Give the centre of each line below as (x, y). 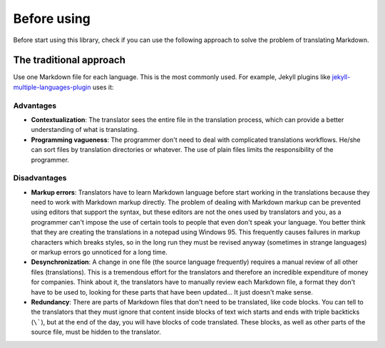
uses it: (103, 87)
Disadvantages (40, 178)
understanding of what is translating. (85, 130)
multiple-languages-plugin (52, 87)
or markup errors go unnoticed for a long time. (99, 252)
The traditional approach (70, 60)
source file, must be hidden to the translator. (96, 332)
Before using (52, 19)
